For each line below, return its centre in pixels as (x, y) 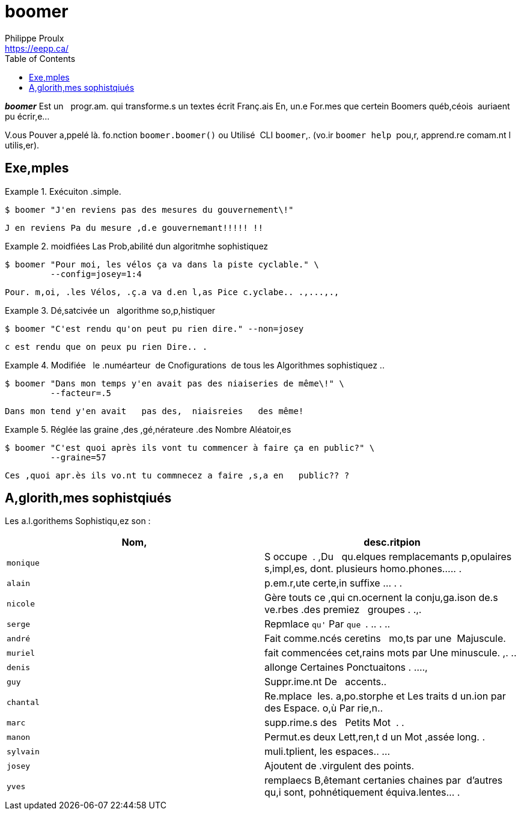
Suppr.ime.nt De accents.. (326, 682)
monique (23, 563)
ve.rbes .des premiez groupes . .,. (343, 610)
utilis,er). (22, 145)
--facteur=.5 (81, 393)
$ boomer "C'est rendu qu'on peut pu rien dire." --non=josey (154, 328)
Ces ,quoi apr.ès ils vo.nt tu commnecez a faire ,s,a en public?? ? (177, 475)
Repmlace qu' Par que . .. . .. (328, 624)
